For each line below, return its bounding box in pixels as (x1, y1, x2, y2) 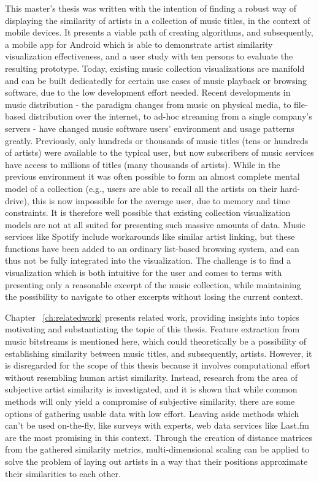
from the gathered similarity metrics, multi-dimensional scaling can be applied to (5, 443, 310, 456)
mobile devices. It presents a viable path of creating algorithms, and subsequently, (5, 26, 313, 39)
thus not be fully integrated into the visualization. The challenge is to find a (5, 254, 291, 267)
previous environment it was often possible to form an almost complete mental (5, 170, 300, 183)
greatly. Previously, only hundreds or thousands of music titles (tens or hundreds (5, 134, 309, 147)
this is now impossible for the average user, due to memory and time (32, 194, 290, 207)
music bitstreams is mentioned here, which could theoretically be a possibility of (5, 335, 306, 348)
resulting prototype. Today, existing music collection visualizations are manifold (5, 61, 305, 74)
